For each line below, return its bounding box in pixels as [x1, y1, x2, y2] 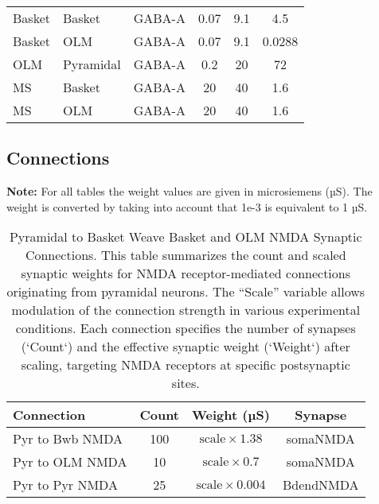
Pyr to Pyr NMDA [13, 475, 118, 494]
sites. [171, 374, 200, 393]
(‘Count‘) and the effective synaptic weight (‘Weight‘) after [21, 337, 350, 356]
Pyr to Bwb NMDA [13, 429, 123, 448]
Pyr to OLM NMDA [13, 452, 127, 471]
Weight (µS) [192, 405, 270, 425]
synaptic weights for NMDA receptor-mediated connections [21, 264, 351, 283]
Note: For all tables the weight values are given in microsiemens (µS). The [6, 183, 373, 200]
